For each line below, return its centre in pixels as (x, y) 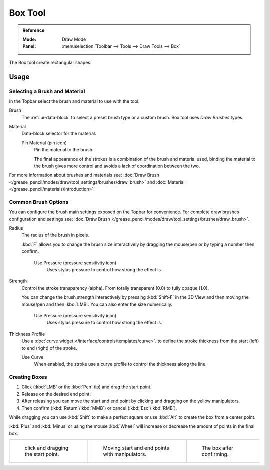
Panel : (29, 46)
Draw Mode (74, 39)
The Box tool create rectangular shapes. (50, 62)
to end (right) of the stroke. (49, 348)
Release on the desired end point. (56, 394)
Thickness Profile (27, 334)
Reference (34, 30)
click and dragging (47, 448)
